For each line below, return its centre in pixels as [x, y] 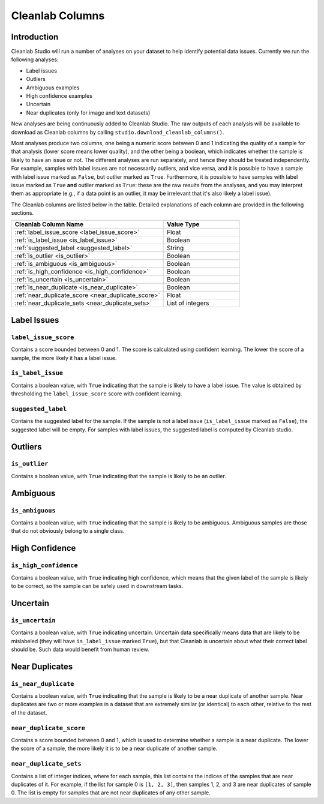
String [175, 248]
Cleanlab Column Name [49, 224]
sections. [22, 213]
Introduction [35, 37]
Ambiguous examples [53, 88]
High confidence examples [59, 96]
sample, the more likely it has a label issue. [64, 358]
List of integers [188, 303]
